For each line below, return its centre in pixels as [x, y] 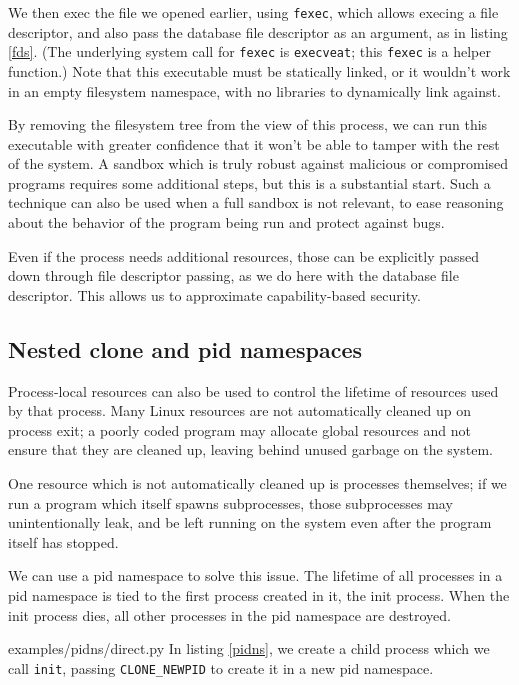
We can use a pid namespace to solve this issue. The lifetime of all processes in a [255, 575]
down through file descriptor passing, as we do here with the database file [233, 275]
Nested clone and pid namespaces [185, 348]
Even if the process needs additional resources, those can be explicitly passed [244, 255]
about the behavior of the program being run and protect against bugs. [226, 222]
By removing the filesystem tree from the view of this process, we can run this [248, 124]
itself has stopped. [63, 541]
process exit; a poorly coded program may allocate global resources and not [239, 429]
